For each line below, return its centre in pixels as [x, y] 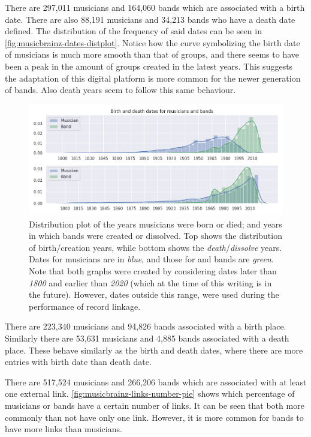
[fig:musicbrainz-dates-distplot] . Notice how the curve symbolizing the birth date [153, 42]
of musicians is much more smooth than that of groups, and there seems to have [152, 54]
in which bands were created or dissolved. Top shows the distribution [155, 236]
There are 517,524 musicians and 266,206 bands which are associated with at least [156, 381]
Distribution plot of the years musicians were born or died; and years [155, 224]
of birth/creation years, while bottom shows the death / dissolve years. [155, 247]
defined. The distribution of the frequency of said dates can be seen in [133, 31]
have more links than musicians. [64, 429]
